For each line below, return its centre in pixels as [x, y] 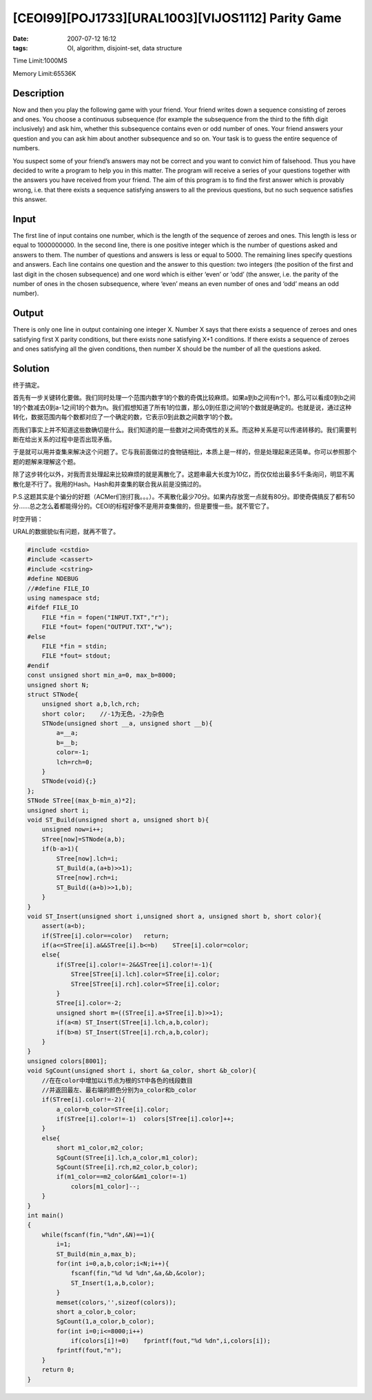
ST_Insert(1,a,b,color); [113, 1283]
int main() [45, 1216]
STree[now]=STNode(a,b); [84, 839]
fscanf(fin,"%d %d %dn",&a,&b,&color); [138, 1273]
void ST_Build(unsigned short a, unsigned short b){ [118, 820]
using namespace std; [64, 598]
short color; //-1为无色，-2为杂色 [103, 714]
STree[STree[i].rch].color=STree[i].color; [145, 984]
